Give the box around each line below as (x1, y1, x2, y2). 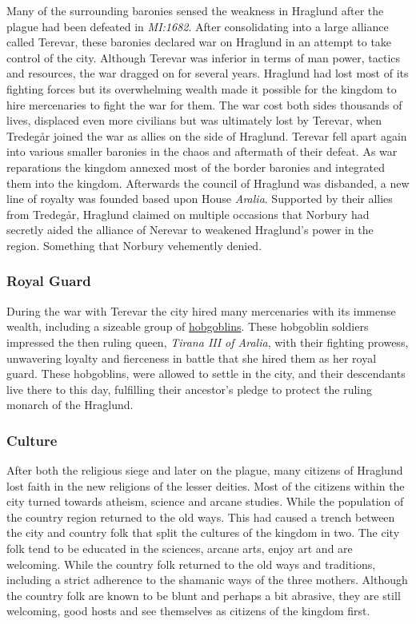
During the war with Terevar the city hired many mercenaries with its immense (6, 302, 396, 319)
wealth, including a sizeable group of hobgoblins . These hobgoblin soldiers (6, 318, 369, 335)
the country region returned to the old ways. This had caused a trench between (6, 508, 395, 525)
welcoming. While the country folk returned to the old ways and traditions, (6, 555, 376, 572)
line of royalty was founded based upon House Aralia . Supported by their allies (6, 190, 393, 207)
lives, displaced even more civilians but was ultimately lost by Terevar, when (6, 112, 382, 129)
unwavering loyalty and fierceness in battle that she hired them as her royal (6, 349, 377, 366)
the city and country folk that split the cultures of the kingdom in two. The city (6, 524, 400, 541)
